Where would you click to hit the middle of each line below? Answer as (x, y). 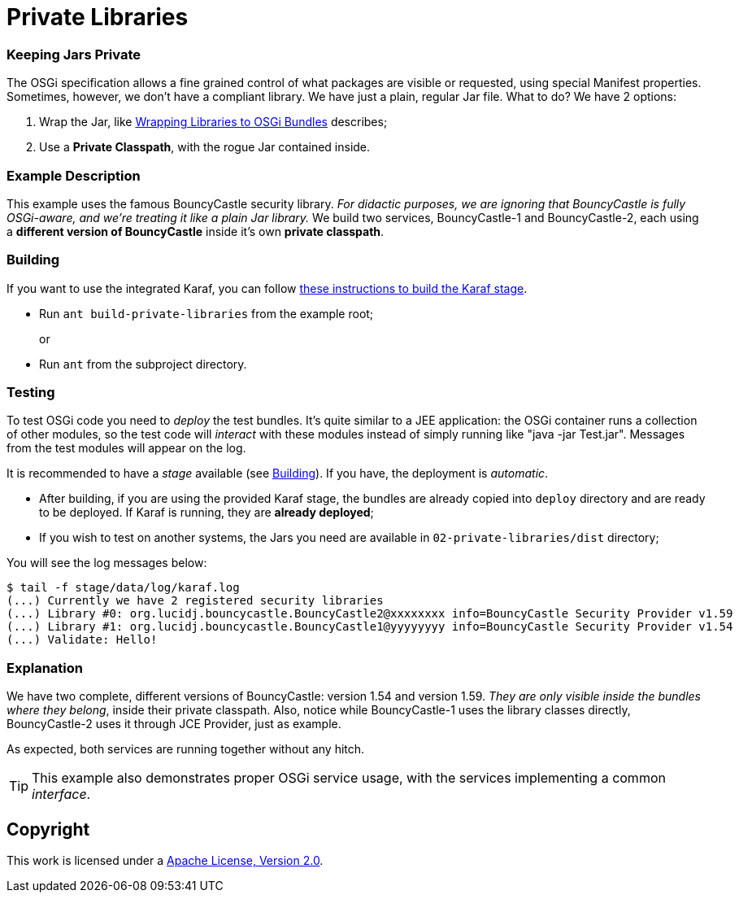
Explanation (45, 668)
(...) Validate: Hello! (82, 640)
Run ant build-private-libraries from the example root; (206, 313)
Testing (31, 392)
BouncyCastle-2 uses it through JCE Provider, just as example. (174, 724)
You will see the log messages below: (107, 563)
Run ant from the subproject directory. (143, 364)
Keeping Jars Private (74, 54)
